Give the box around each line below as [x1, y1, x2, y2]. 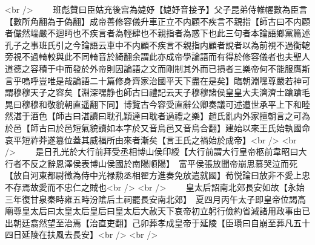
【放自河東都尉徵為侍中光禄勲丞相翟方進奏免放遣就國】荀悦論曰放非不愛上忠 [5, 169, 310, 181]
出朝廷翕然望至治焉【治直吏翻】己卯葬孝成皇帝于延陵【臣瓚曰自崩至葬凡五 [5, 216, 302, 229]
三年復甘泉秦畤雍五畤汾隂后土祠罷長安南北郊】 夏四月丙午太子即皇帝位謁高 [5, 192, 306, 205]
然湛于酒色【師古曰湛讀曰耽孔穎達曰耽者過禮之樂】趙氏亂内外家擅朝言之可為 [5, 109, 310, 122]
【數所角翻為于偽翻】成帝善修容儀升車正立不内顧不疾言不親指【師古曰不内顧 [5, 15, 310, 27]
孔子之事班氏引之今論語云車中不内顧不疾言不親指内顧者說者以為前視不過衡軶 [5, 38, 310, 51]
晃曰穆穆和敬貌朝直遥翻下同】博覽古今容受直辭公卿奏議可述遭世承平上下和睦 [5, 97, 310, 110]
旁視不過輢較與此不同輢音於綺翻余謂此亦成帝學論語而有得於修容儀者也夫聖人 [5, 50, 310, 63]
